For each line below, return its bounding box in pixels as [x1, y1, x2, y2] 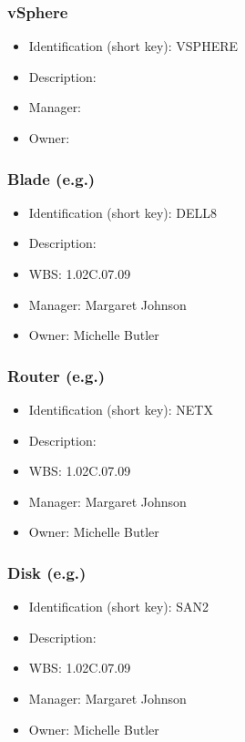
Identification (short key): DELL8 [28, 202, 218, 222]
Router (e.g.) [7, 364, 106, 386]
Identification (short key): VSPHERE [28, 36, 239, 56]
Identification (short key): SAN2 [28, 597, 209, 616]
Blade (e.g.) [7, 167, 96, 190]
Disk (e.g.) [7, 561, 87, 583]
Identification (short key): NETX [28, 400, 213, 418]
